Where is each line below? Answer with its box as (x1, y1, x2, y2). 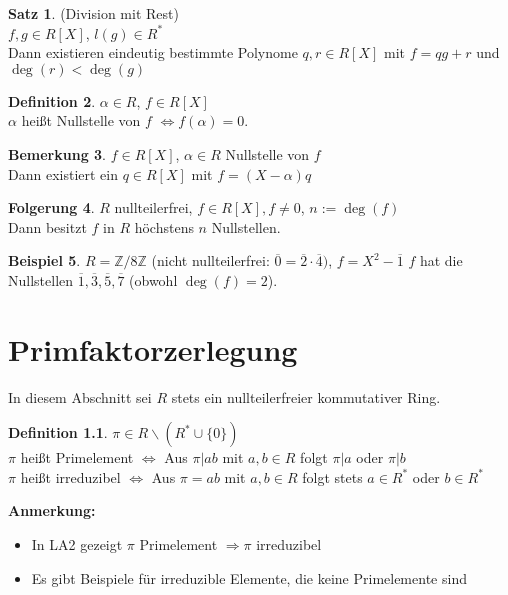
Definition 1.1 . (8, 422, 108, 443)
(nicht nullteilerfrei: (151, 250, 270, 271)
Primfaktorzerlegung (8, 328, 298, 369)
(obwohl (129, 269, 178, 290)
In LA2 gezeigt (31, 534, 123, 555)
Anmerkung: (8, 500, 96, 521)
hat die (419, 250, 463, 271)
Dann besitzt (8, 216, 87, 237)
